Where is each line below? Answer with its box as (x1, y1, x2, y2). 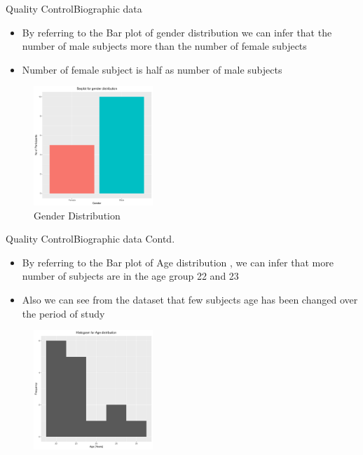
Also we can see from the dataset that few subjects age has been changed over (22, 292, 358, 306)
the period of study (22, 306, 105, 320)
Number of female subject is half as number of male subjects (22, 62, 282, 76)
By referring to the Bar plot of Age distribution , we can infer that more (22, 254, 334, 269)
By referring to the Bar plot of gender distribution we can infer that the (22, 25, 332, 39)
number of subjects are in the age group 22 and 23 (22, 269, 239, 283)
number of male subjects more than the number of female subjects (22, 39, 307, 53)
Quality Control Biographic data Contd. (6, 231, 175, 246)
